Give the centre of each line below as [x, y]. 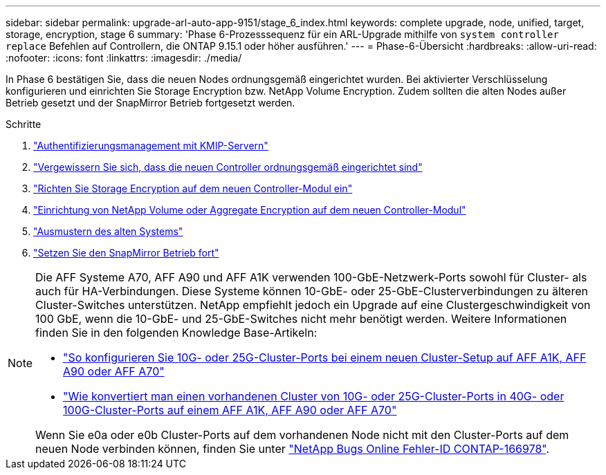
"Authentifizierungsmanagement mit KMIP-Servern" [151, 146]
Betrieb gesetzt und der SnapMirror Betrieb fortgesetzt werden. [150, 103]
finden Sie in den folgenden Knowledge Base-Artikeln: [176, 333]
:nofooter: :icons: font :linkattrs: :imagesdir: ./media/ [124, 58]
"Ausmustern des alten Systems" [108, 231]
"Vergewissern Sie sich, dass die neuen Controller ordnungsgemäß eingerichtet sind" [228, 167]
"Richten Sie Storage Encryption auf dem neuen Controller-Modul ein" [193, 188]
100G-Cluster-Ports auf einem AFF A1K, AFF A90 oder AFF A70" [230, 410]
